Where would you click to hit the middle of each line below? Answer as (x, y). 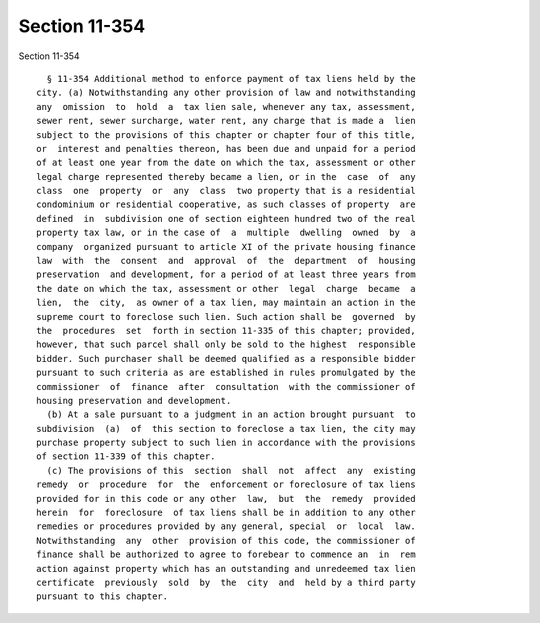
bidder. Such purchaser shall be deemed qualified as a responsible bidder (226, 358)
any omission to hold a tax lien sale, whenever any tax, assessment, (226, 106)
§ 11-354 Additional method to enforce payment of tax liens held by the (231, 78)
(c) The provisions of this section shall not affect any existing (231, 470)
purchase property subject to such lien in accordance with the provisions (226, 443)
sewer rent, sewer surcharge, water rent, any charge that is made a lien (226, 121)
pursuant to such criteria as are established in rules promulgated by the (226, 373)
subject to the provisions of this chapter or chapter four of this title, (226, 134)
